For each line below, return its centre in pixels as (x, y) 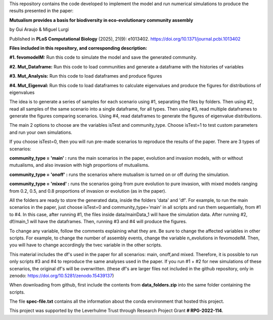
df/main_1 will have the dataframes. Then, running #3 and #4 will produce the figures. (98, 222)
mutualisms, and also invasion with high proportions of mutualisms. (79, 165)
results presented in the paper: (41, 11)
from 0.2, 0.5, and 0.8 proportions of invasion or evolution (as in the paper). (88, 191)
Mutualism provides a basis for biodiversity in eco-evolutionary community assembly (101, 20)
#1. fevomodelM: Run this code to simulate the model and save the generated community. (103, 57)
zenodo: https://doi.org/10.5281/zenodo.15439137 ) (62, 275)
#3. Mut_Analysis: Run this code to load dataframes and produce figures (86, 76)
